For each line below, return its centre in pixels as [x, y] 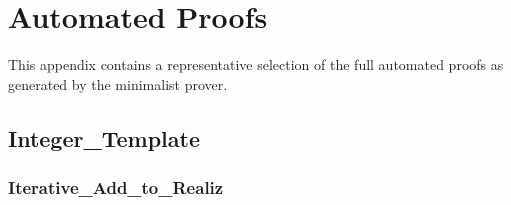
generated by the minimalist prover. [118, 83]
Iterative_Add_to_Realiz [116, 187]
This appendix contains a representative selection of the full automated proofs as [256, 64]
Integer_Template [104, 137]
